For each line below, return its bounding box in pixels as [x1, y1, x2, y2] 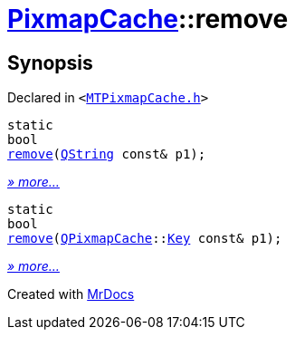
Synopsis [7, 51, 93, 74]
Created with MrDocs [7, 286, 135, 303]
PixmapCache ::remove [7, 4, 289, 34]
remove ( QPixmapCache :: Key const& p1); [7, 231, 282, 246]
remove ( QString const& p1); [7, 147, 206, 162]
